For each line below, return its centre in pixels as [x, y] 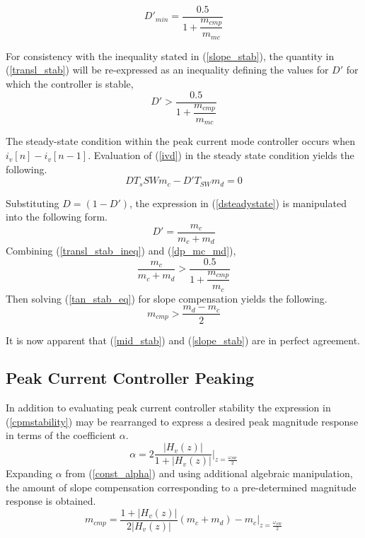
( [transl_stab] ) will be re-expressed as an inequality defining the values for [167, 70]
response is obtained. [51, 501]
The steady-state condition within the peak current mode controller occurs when [180, 141]
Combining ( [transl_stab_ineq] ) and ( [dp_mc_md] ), [121, 251]
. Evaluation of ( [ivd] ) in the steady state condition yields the [221, 155]
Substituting [33, 203]
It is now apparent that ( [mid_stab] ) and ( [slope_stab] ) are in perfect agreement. [183, 340]
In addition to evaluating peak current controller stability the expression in [168, 408]
